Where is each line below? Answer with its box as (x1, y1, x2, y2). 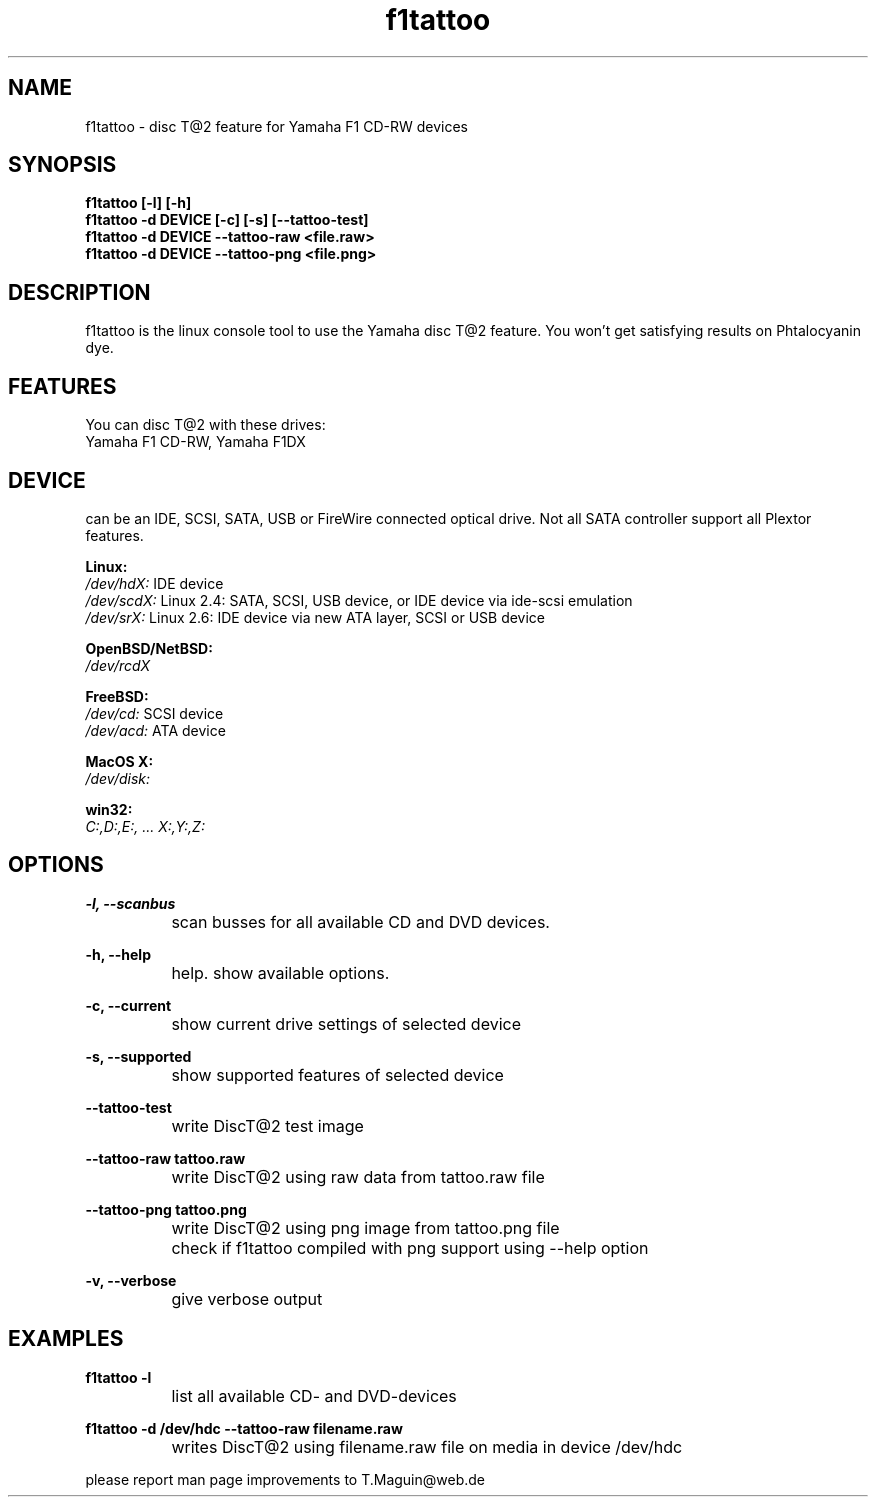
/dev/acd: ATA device (85, 721, 226, 739)
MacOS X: (85, 752, 154, 770)
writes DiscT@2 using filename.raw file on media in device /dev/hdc (171, 1436, 683, 1457)
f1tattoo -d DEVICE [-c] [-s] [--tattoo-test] (85, 211, 369, 229)
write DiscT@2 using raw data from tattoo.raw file (171, 1166, 545, 1187)
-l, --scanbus (85, 894, 176, 912)
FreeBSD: (85, 687, 149, 705)
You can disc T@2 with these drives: (85, 416, 326, 434)
